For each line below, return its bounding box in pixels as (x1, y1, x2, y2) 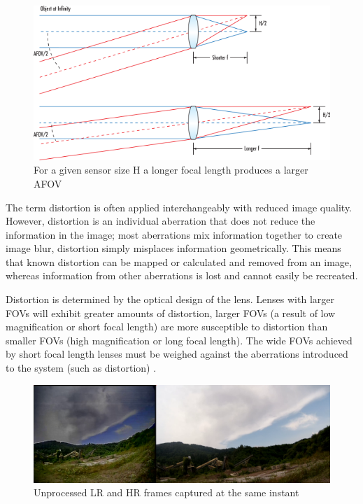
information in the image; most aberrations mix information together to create (6, 227, 343, 241)
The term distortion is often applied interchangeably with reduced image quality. (6, 199, 353, 214)
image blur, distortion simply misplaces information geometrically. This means (6, 241, 341, 255)
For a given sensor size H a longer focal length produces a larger (34, 162, 308, 177)
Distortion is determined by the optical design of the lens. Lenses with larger (6, 292, 334, 307)
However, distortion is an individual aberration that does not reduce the (6, 213, 315, 228)
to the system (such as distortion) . (6, 360, 157, 375)
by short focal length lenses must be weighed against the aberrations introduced (6, 346, 348, 361)
